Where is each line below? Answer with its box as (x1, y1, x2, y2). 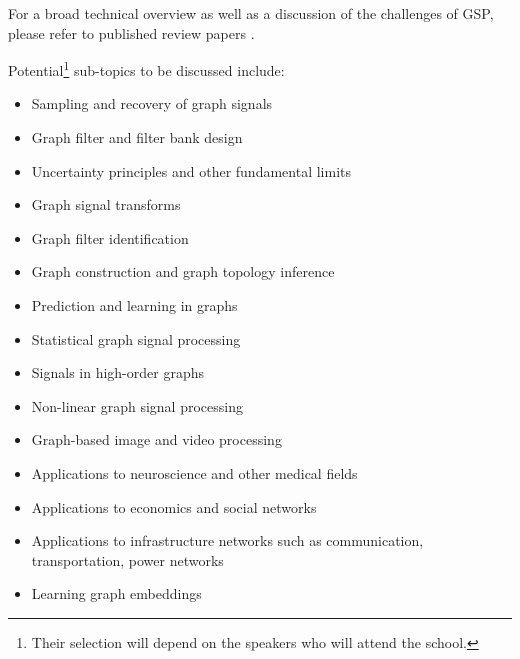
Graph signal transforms (31, 194, 181, 215)
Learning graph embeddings (31, 583, 202, 604)
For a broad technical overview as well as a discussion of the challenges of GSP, (8, 3, 494, 23)
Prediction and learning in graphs (31, 295, 238, 315)
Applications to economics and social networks (31, 496, 317, 517)
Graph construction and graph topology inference (31, 261, 335, 282)
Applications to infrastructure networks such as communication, (31, 530, 424, 551)
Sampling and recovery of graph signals (31, 93, 273, 114)
